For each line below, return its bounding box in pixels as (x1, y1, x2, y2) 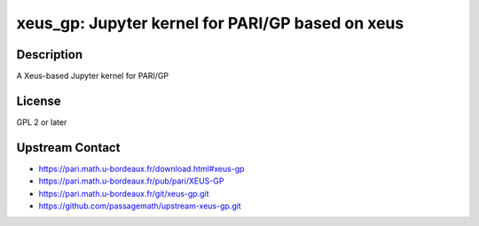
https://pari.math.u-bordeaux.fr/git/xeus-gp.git (38, 188, 209, 199)
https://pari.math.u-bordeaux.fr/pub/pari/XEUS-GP (38, 175, 224, 186)
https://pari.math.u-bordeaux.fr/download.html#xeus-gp (38, 163, 245, 174)
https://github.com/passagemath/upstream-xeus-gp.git (38, 200, 241, 212)
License (16, 93, 61, 108)
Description (16, 47, 83, 62)
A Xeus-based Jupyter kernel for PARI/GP (16, 71, 169, 82)
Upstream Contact (16, 140, 121, 155)
